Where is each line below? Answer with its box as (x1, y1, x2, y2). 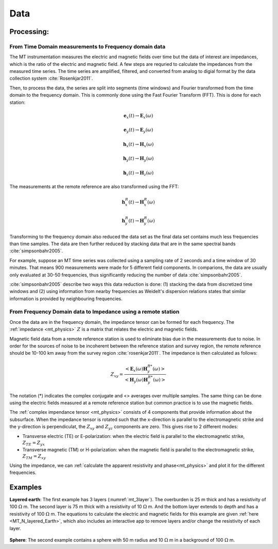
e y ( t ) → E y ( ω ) (124, 127, 153, 134)
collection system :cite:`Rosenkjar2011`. (9, 75, 93, 82)
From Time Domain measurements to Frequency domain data (9, 43, 166, 50)
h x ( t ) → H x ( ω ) (123, 141, 154, 149)
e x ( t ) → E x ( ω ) (124, 113, 153, 120)
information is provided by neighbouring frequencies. (9, 296, 123, 302)
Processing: (9, 27, 49, 36)
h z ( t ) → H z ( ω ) (123, 170, 154, 177)
